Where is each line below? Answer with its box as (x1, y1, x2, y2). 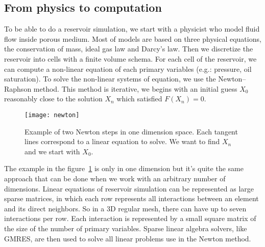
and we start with (25, 146, 80, 156)
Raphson (4, 83, 32, 94)
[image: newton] (25, 111, 80, 119)
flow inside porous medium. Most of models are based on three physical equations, (4, 33, 261, 44)
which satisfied (116, 93, 162, 104)
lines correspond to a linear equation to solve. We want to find (25, 136, 220, 147)
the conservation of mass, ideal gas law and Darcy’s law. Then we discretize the (4, 43, 253, 54)
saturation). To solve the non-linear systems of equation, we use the (4, 73, 216, 84)
